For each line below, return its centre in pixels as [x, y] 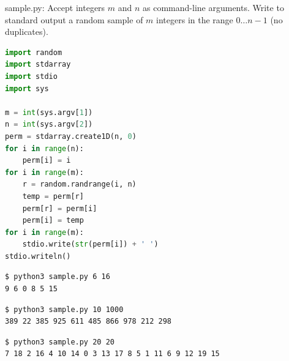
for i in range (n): [44, 148]
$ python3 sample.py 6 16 [58, 277]
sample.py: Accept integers [55, 7]
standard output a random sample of [74, 19]
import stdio [31, 76]
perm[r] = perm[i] [60, 208]
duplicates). [27, 32]
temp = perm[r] [53, 196]
